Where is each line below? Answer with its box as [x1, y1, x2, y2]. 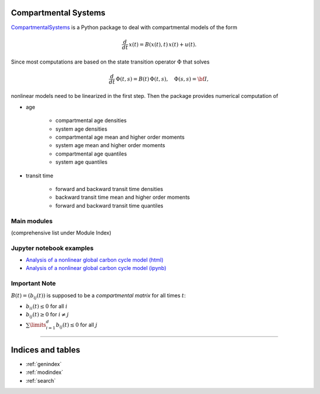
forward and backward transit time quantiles [55, 202, 164, 209]
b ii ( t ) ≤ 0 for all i [25, 303, 68, 311]
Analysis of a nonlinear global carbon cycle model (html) [25, 256, 164, 263]
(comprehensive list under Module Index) [11, 229, 112, 236]
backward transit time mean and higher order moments [55, 193, 190, 201]
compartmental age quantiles [55, 150, 127, 157]
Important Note [11, 279, 56, 288]
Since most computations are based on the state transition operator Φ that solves [11, 58, 210, 65]
